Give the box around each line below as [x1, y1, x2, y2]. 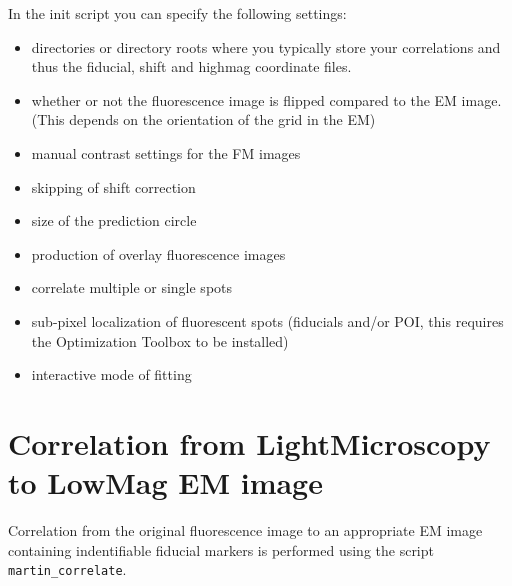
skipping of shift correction [31, 176, 196, 197]
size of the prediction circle [31, 210, 197, 231]
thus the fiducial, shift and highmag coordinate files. [31, 56, 352, 77]
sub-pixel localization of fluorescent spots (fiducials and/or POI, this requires [31, 310, 504, 331]
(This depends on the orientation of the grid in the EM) [31, 109, 376, 130]
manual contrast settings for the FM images [31, 142, 301, 163]
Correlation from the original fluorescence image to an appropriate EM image [8, 520, 483, 541]
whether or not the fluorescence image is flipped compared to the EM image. [31, 89, 502, 110]
